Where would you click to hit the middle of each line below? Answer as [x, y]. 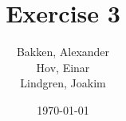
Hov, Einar [63, 67]
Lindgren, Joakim [63, 83]
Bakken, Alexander [63, 52]
